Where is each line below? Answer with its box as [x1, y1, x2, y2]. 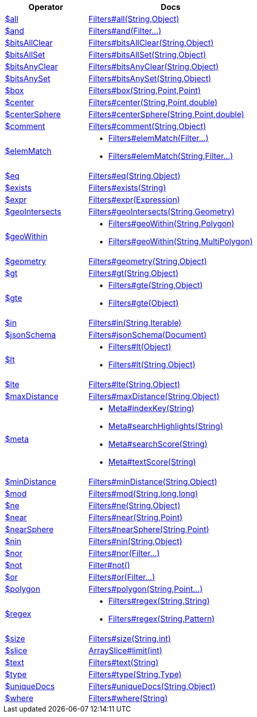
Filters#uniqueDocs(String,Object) [88, 681, 216, 691]
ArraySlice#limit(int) [88, 645, 162, 655]
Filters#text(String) [88, 657, 158, 667]
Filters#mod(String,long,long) [88, 489, 198, 499]
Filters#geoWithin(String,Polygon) [108, 218, 235, 228]
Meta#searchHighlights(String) [108, 421, 223, 431]
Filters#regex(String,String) [108, 596, 210, 606]
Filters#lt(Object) [108, 342, 171, 352]
